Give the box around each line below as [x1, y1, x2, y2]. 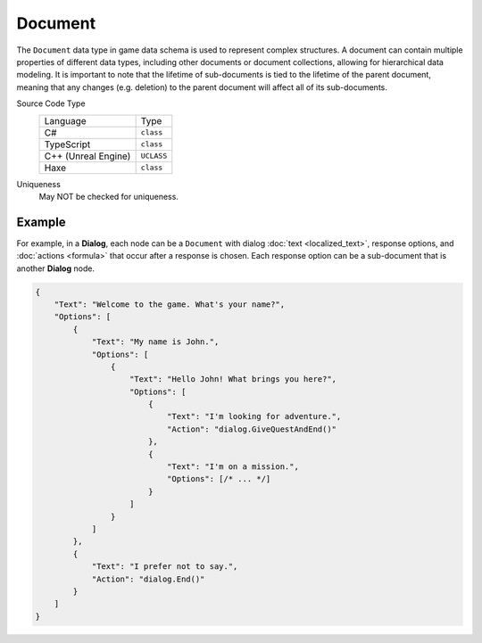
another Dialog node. [16, 263, 96, 274]
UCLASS [140, 152, 168, 161]
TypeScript [44, 138, 91, 151]
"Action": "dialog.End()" [91, 573, 205, 584]
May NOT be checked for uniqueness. [38, 191, 179, 202]
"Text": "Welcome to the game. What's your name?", [54, 299, 286, 309]
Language [44, 114, 87, 127]
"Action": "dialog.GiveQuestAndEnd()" [166, 424, 337, 434]
